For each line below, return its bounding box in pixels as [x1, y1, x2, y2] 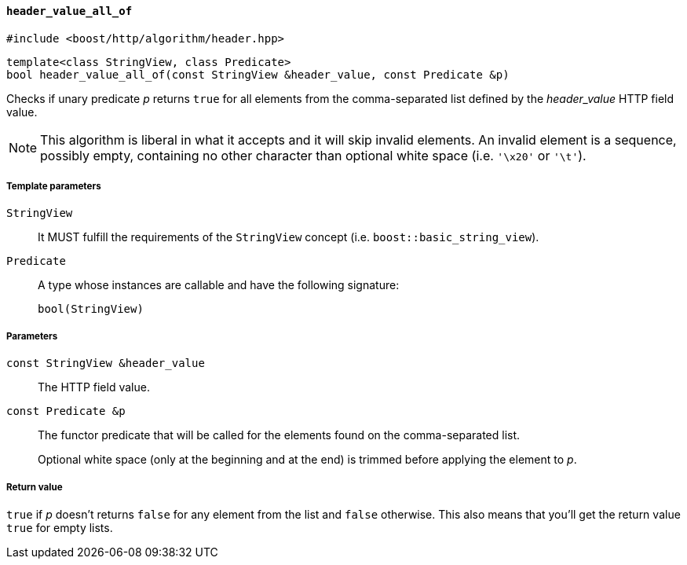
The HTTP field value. [38, 380, 150, 394]
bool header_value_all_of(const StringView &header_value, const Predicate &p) [6, 68, 510, 81]
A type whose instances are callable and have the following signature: [38, 278, 400, 292]
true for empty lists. [6, 520, 113, 534]
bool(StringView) [38, 303, 144, 316]
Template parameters [6, 181, 101, 192]
